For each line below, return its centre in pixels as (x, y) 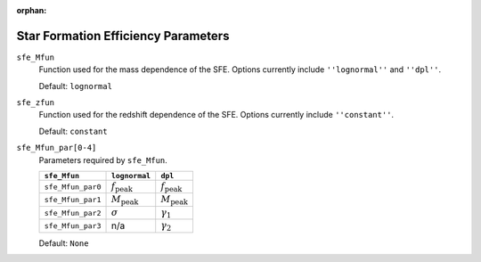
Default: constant (73, 131)
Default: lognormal (76, 86)
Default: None (64, 243)
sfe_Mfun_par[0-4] (57, 148)
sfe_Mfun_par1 (73, 200)
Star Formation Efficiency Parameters (123, 36)
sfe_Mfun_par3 (73, 226)
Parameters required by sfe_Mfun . (103, 160)
